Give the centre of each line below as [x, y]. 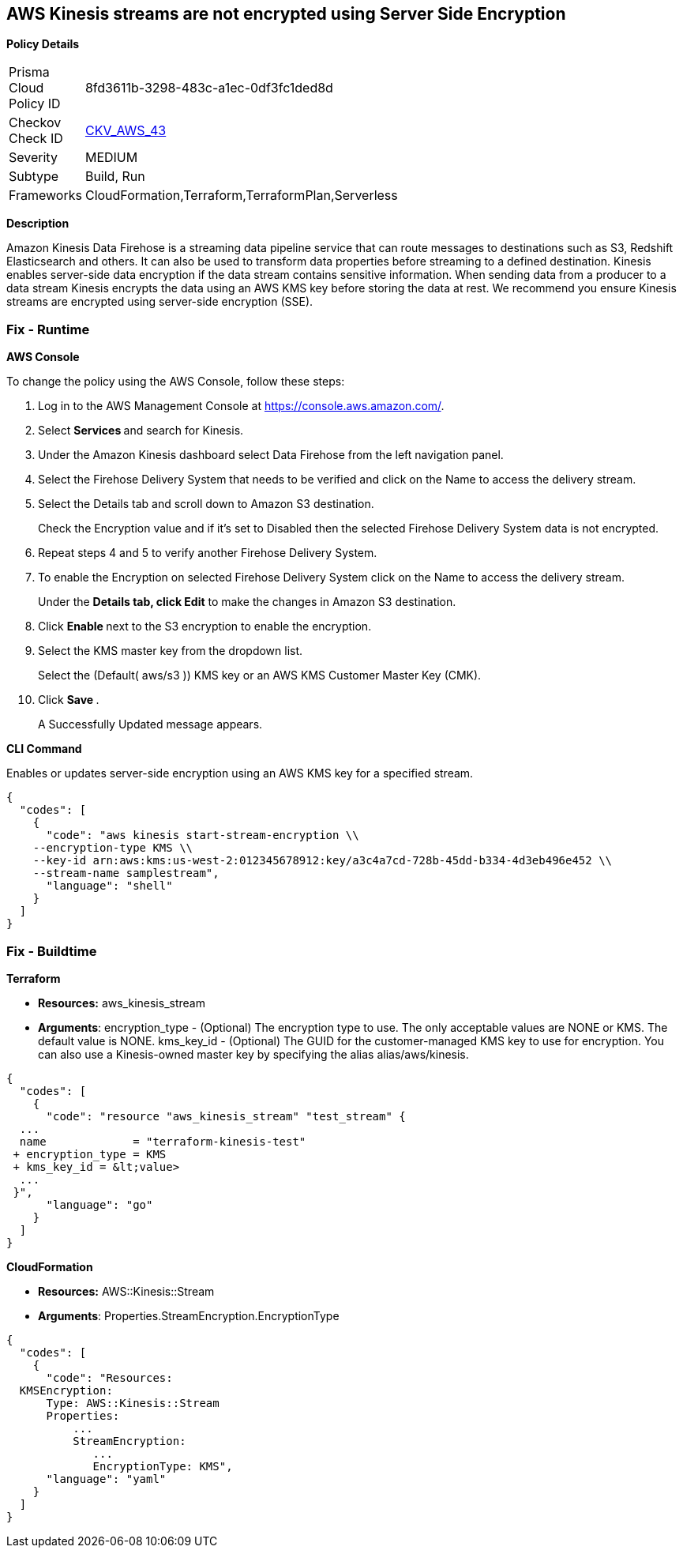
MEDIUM [111, 158]
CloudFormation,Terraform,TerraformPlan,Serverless [241, 196]
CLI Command [44, 749]
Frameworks [45, 196]
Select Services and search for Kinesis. [141, 431]
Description [38, 224]
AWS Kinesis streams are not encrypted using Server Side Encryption [286, 14]
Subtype [34, 177]
